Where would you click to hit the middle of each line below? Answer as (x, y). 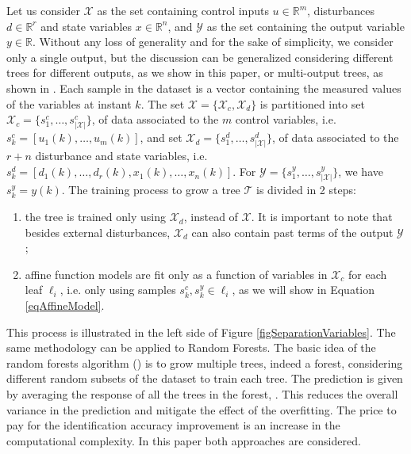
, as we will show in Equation (303, 290)
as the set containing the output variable (305, 26)
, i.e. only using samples (118, 290)
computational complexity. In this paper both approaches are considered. (184, 440)
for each (368, 274)
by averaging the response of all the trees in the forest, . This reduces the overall (202, 394)
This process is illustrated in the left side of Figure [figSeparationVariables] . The (201, 332)
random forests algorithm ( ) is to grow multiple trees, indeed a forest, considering (205, 362)
